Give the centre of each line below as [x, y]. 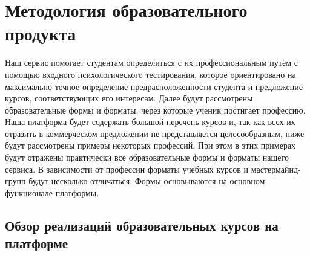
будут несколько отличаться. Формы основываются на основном [147, 181]
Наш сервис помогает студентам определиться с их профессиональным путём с [151, 62]
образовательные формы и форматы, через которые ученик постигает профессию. [155, 110]
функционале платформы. [52, 192]
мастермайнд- [276, 169]
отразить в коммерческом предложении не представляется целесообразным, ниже [155, 133]
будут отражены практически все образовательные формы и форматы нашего [147, 157]
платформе [37, 243]
